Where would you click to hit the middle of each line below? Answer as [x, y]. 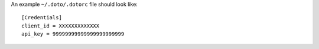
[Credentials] [42, 18]
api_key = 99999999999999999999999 [73, 34]
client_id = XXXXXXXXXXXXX [61, 26]
